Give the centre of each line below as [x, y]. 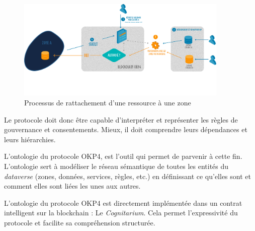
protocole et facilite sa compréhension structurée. [80, 222]
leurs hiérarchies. [30, 139]
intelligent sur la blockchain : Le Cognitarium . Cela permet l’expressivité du [121, 213]
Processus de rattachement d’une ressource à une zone [108, 103]
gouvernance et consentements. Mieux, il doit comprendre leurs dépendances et [126, 129]
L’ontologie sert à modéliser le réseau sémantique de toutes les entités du [116, 166]
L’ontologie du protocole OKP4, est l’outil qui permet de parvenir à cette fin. [123, 156]
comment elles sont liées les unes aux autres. [72, 186]
